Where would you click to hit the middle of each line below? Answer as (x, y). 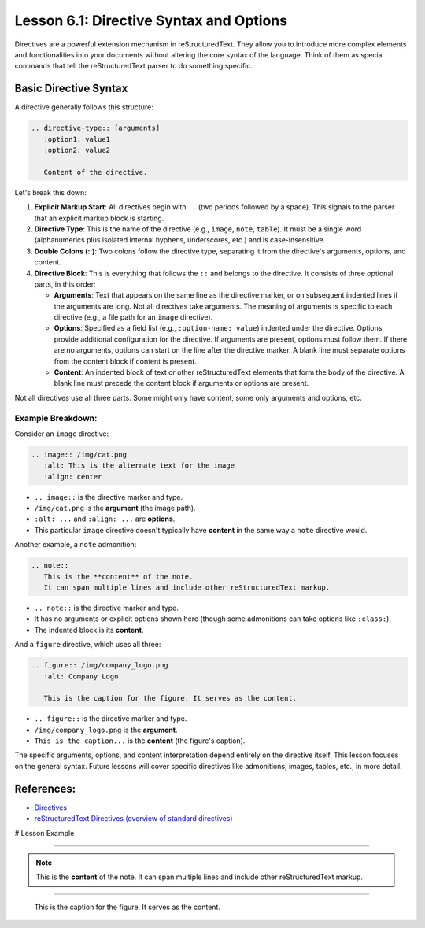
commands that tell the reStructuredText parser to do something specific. (134, 66)
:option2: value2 (77, 150)
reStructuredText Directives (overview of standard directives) (133, 819)
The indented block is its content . (89, 630)
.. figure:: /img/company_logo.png (100, 665)
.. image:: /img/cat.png (79, 454)
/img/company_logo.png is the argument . (106, 730)
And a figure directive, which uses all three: (88, 645)
